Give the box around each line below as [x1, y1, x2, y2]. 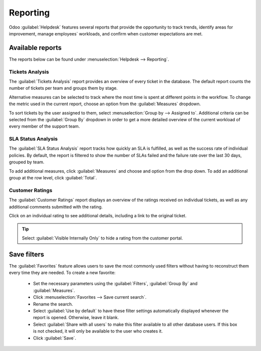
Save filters [9, 250, 44, 258]
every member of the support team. [9, 124, 80, 129]
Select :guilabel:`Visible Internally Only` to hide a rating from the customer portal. [22, 235, 183, 241]
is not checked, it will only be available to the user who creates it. [33, 328, 163, 334]
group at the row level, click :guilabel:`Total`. [9, 175, 97, 181]
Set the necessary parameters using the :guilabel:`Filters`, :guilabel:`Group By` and [33, 281, 198, 287]
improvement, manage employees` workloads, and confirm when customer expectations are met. [9, 31, 203, 36]
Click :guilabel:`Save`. [33, 335, 76, 341]
